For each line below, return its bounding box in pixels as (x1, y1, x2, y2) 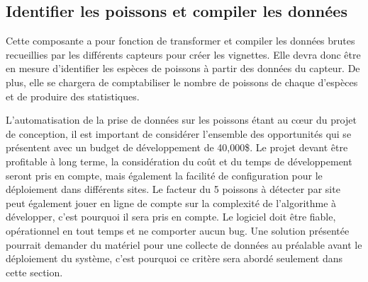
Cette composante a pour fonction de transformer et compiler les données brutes (6, 33, 355, 48)
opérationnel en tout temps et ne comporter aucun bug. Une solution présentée (6, 223, 350, 237)
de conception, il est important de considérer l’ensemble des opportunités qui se (6, 126, 352, 141)
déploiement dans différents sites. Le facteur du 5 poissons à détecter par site (6, 182, 340, 196)
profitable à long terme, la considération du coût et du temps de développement (6, 153, 352, 168)
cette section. (6, 264, 63, 279)
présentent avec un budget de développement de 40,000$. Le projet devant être (6, 140, 348, 155)
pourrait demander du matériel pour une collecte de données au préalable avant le (6, 237, 362, 252)
